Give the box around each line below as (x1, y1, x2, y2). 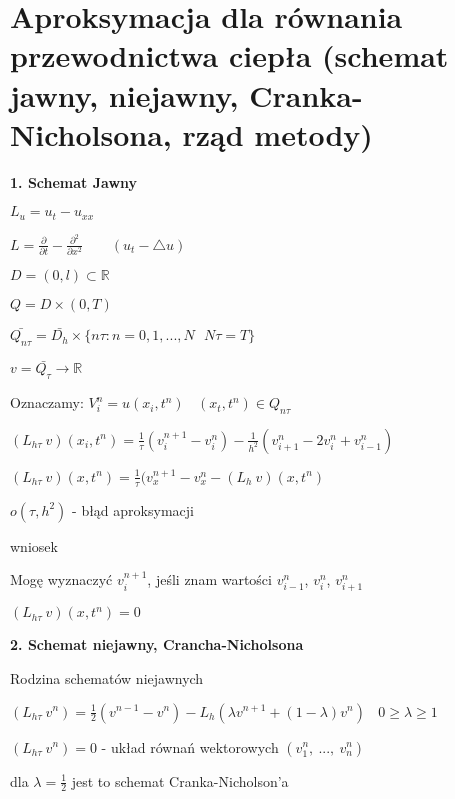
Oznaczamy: (10, 392, 84, 413)
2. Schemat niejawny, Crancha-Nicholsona (10, 634, 304, 655)
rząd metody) (182, 113, 373, 154)
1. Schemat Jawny (10, 171, 138, 192)
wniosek (10, 535, 58, 556)
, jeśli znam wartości (147, 569, 272, 590)
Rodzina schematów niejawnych (10, 667, 204, 688)
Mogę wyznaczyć (10, 569, 113, 590)
